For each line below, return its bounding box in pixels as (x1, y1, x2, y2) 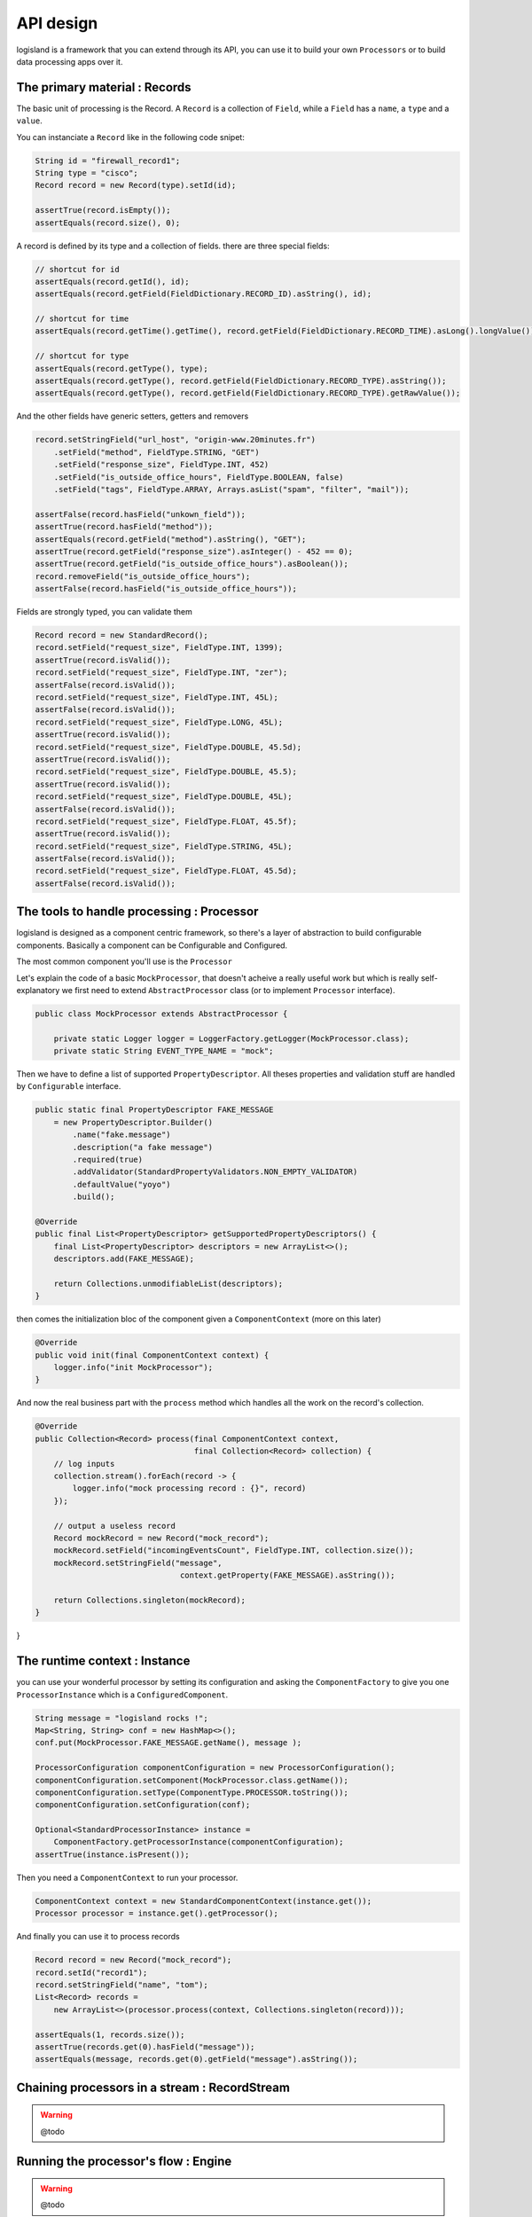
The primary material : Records (16, 80, 192, 95)
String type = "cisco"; (35, 168, 139, 177)
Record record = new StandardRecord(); (35, 631, 208, 640)
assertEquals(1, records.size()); (35, 2029, 185, 2040)
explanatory (16, 984, 60, 995)
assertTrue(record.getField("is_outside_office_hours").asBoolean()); (35, 559, 349, 569)
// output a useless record (53, 1521, 176, 1531)
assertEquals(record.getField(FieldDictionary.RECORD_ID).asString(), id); (35, 289, 372, 299)
